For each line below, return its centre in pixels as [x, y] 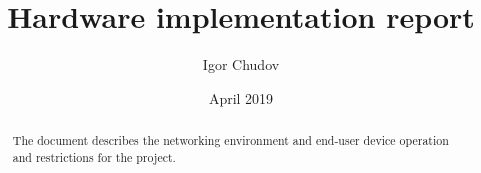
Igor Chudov [241, 64]
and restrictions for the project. [94, 156]
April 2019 [241, 97]
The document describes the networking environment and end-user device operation [230, 140]
